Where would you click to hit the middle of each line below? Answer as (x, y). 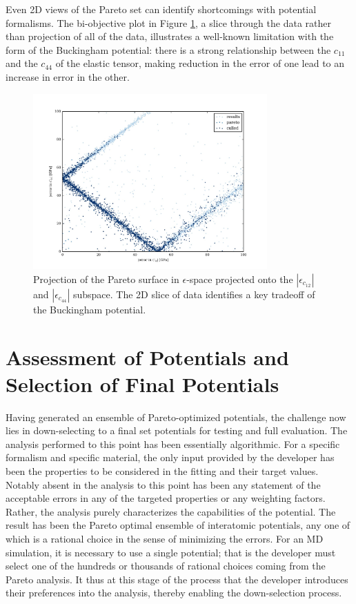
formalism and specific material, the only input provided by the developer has (170, 457)
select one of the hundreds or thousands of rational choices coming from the (166, 566)
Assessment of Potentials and (147, 357)
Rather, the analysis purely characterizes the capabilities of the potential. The (171, 511)
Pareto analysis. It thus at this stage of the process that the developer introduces (177, 579)
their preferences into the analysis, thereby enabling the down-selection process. (174, 593)
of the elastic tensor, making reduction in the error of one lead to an (200, 63)
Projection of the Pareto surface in (106, 279)
